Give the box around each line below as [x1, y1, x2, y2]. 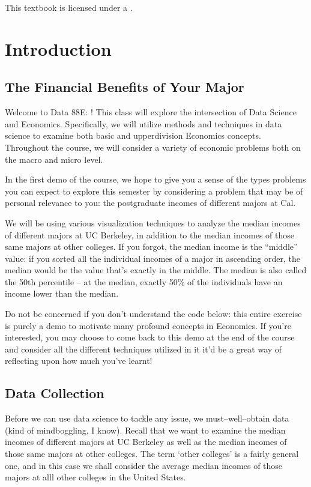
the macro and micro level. [5, 153, 103, 165]
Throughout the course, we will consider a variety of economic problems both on [5, 141, 301, 153]
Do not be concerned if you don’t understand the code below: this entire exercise [5, 307, 302, 320]
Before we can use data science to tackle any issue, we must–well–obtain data [5, 412, 289, 425]
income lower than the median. [5, 287, 119, 300]
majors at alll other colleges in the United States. [5, 471, 186, 483]
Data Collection [5, 384, 104, 402]
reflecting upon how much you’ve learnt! [5, 354, 152, 367]
